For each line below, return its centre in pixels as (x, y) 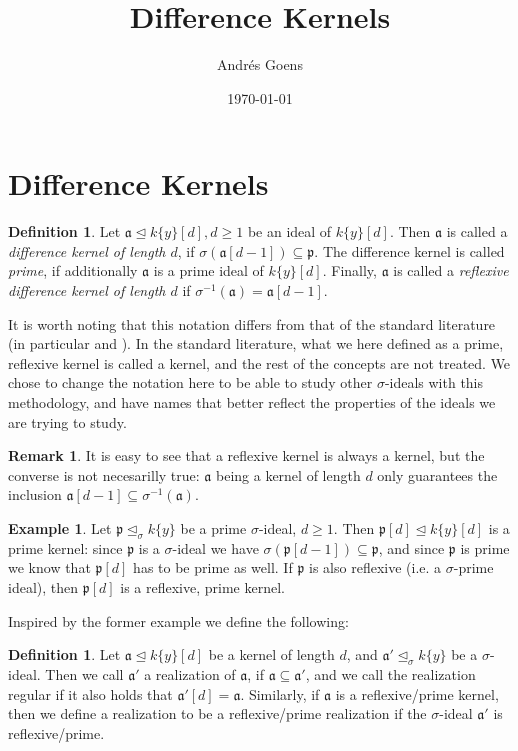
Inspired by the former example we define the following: (178, 620)
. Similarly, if (280, 693)
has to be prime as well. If (213, 567)
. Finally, (349, 270)
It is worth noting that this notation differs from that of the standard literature (252, 323)
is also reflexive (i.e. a (375, 567)
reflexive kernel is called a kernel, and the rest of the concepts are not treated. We (259, 362)
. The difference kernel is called (409, 250)
